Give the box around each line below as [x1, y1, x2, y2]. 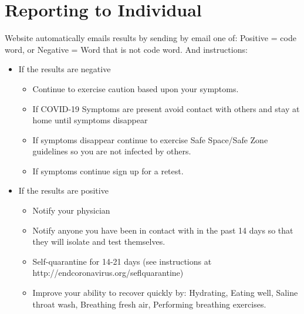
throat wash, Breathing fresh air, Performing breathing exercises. [32, 298, 266, 310]
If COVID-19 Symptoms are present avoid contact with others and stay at [32, 102, 300, 114]
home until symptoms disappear [32, 114, 148, 126]
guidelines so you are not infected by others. [32, 145, 191, 157]
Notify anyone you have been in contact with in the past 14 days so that [32, 224, 293, 236]
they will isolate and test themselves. [32, 235, 165, 248]
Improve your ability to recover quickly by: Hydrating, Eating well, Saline [32, 286, 298, 299]
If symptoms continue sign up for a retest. [32, 164, 184, 177]
